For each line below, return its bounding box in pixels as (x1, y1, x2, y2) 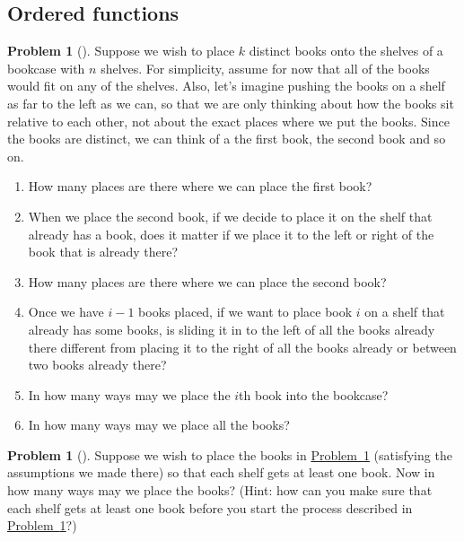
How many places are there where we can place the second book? (28, 272, 387, 291)
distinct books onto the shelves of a (249, 41, 443, 60)
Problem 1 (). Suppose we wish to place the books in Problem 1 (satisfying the (7, 445, 452, 464)
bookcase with (7, 58, 85, 77)
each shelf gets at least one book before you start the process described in (7, 498, 413, 517)
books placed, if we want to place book (138, 302, 353, 321)
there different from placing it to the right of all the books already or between (28, 337, 457, 356)
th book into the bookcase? (239, 385, 389, 404)
